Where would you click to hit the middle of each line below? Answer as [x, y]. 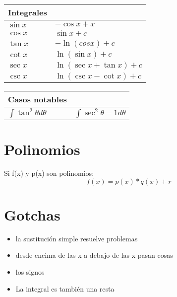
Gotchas [32, 214]
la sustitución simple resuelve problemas [77, 238]
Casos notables [37, 99]
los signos [30, 272]
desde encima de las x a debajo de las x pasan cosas [94, 255]
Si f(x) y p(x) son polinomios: [49, 173]
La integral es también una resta [65, 288]
